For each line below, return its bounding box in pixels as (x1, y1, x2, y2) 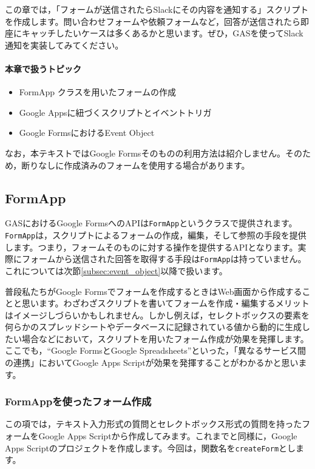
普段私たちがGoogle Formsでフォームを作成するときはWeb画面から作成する (5, 285, 302, 297)
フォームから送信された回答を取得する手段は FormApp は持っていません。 (21, 252, 307, 265)
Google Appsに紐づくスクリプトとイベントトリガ (19, 106, 212, 118)
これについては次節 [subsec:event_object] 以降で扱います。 (5, 264, 228, 277)
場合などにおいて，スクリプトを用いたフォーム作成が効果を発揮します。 (21, 332, 309, 345)
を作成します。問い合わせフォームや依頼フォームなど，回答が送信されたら (5, 15, 301, 27)
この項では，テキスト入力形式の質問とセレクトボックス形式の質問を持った (5, 417, 302, 430)
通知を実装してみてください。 (5, 38, 124, 51)
